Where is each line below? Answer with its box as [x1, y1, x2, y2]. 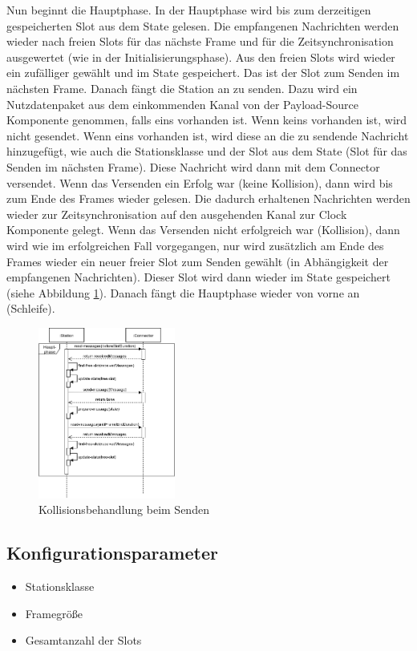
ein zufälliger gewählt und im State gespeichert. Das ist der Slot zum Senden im [6, 64, 400, 81]
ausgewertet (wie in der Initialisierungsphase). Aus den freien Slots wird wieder [6, 48, 395, 65]
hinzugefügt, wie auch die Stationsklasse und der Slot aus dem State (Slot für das [6, 143, 407, 160]
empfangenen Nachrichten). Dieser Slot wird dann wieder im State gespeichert [6, 269, 391, 285]
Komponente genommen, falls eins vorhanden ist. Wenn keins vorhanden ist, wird [6, 111, 407, 128]
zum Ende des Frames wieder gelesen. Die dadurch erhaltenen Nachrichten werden [6, 190, 411, 207]
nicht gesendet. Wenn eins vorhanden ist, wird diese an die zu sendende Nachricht [6, 127, 409, 144]
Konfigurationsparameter [6, 540, 218, 565]
